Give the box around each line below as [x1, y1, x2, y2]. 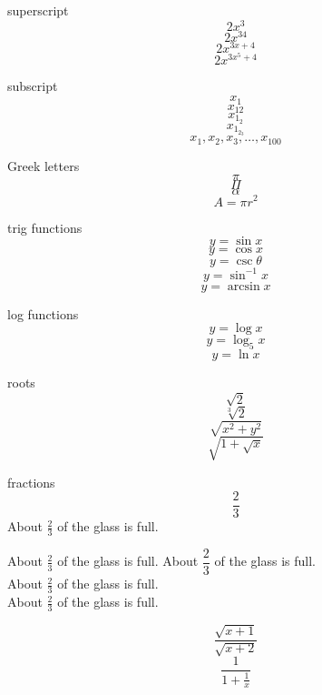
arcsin [227, 279, 260, 293]
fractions [7, 472, 55, 491]
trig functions [7, 217, 83, 237]
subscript [7, 76, 58, 96]
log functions [7, 304, 79, 323]
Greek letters [7, 156, 80, 175]
